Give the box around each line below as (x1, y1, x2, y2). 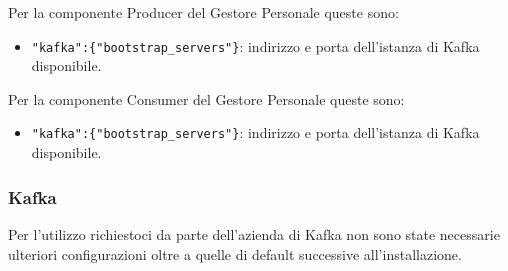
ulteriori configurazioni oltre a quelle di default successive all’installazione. (8, 243, 462, 264)
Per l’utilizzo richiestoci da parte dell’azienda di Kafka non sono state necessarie (8, 223, 500, 244)
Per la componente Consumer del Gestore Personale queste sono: (8, 88, 405, 109)
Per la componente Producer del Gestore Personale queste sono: (8, 2, 399, 22)
